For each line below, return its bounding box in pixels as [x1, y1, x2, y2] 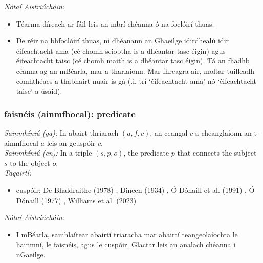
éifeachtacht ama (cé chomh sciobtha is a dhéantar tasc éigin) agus [16, 45, 226, 56]
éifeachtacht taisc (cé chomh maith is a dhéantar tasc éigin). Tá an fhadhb [16, 55, 250, 66]
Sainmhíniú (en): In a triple [4, 147, 92, 158]
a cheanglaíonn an [195, 127, 252, 138]
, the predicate [123, 147, 169, 158]
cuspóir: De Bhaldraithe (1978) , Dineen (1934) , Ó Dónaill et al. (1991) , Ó [16, 184, 255, 195]
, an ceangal [150, 127, 188, 138]
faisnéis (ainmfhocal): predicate [4, 107, 136, 120]
